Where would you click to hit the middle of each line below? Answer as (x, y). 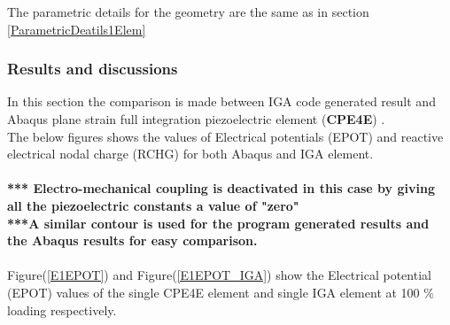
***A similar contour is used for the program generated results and (218, 223)
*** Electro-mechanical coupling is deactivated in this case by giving (221, 188)
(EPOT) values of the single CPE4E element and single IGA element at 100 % (221, 292)
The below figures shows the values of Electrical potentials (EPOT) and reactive (225, 136)
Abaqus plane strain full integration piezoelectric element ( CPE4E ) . (196, 119)
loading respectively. (62, 310)
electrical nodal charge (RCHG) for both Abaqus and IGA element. (190, 154)
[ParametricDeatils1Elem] (77, 29)
